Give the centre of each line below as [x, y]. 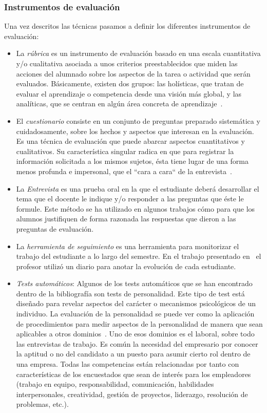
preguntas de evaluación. [55, 228]
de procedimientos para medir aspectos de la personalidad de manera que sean [139, 323]
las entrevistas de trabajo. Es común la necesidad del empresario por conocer [137, 343]
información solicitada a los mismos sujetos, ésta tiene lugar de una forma [132, 161]
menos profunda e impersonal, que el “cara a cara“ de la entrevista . [124, 171]
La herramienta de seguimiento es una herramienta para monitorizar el [128, 246]
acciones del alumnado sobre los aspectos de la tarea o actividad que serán [133, 73]
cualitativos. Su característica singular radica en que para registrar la [125, 151]
